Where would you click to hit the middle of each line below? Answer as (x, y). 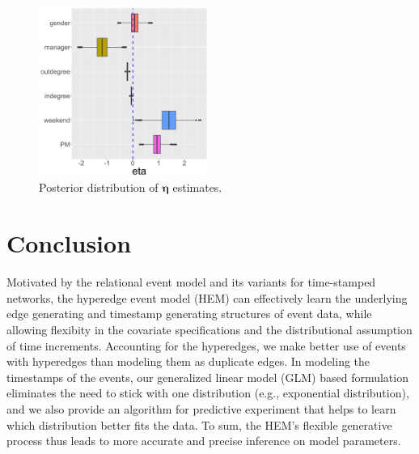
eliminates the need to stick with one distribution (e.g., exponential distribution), (208, 393)
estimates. (197, 187)
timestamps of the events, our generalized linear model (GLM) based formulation (207, 377)
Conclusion (69, 243)
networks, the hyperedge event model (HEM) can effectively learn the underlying (207, 297)
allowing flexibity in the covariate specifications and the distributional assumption (209, 329)
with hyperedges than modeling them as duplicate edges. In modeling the (188, 361)
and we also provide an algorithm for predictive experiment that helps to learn (201, 408)
